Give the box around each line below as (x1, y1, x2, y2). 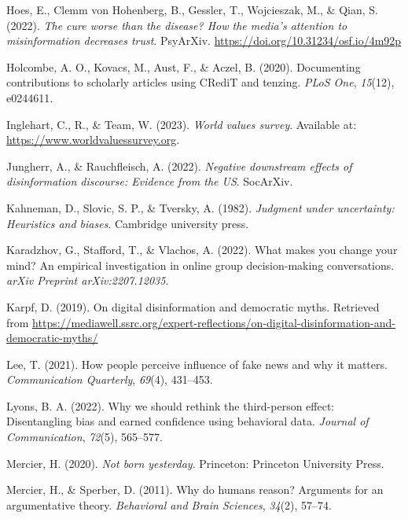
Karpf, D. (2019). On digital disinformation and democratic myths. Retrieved (6, 298, 380, 315)
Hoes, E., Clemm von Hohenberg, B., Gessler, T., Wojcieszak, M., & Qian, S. (6, 2, 378, 17)
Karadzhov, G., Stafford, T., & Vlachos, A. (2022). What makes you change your (6, 241, 398, 258)
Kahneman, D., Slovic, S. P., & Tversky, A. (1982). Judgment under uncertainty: (6, 199, 395, 215)
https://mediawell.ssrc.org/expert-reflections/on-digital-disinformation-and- (32, 314, 395, 330)
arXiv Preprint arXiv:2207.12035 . (6, 272, 169, 289)
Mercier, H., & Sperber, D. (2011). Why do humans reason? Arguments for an (6, 481, 384, 498)
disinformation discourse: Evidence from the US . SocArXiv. (6, 173, 293, 190)
